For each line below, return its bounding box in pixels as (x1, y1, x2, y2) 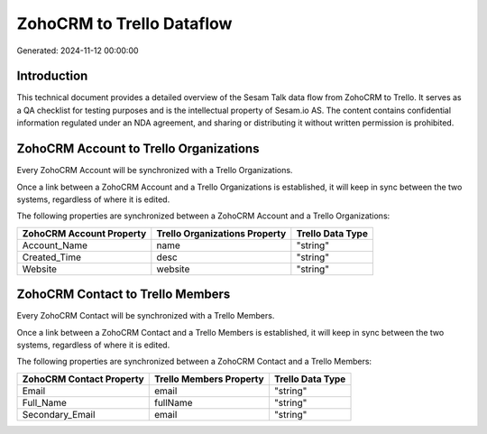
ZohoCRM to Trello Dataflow (16, 14, 233, 33)
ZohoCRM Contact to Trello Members (16, 287, 231, 302)
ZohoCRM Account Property (22, 226, 147, 239)
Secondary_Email (22, 408, 96, 420)
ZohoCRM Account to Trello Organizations (16, 141, 260, 157)
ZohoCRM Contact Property (22, 373, 144, 385)
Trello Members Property (153, 373, 265, 385)
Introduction (16, 69, 88, 84)
